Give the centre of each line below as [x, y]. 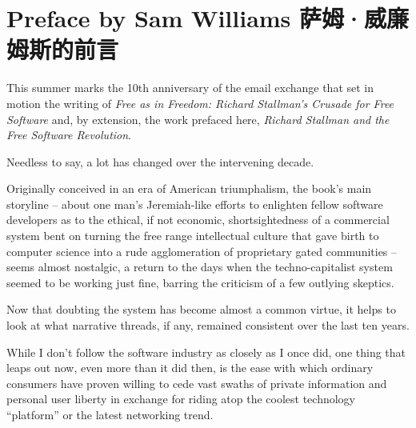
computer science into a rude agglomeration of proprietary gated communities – [202, 251]
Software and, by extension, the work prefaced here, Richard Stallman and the [198, 119]
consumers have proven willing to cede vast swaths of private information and [197, 383]
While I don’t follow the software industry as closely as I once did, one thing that [206, 352]
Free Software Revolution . [69, 135]
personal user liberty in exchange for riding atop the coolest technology [181, 399]
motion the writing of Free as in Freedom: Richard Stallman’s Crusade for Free [200, 103]
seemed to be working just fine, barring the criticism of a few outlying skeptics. [200, 282]
